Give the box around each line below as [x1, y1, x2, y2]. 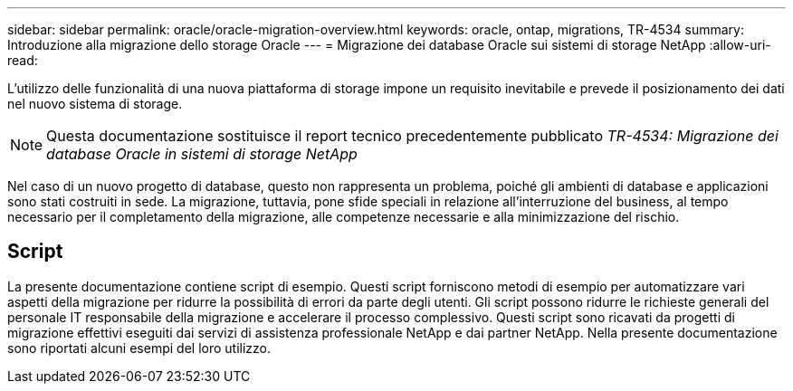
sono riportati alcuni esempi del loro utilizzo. [7, 339, 271, 356]
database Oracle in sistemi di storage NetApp [46, 145, 358, 163]
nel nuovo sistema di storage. [7, 96, 183, 111]
